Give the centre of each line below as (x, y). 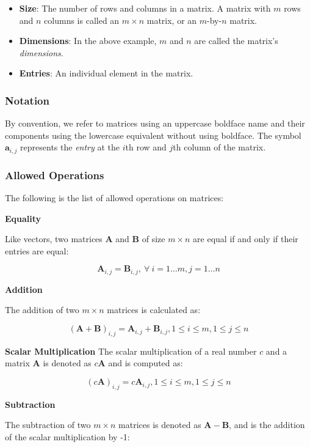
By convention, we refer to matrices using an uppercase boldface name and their (155, 123)
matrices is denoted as (160, 425)
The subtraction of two (48, 425)
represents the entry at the (70, 147)
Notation (27, 100)
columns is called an (82, 20)
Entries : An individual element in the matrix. (106, 73)
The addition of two (42, 310)
